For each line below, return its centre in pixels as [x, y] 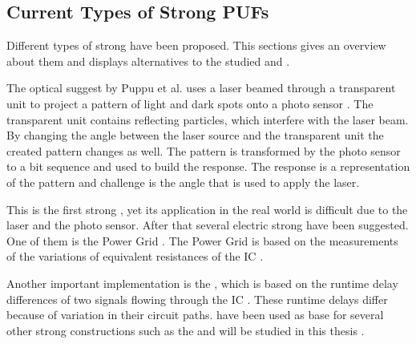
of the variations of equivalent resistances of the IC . [135, 256]
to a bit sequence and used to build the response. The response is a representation [208, 166]
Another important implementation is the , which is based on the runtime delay [202, 283]
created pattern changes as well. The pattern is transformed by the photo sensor [204, 150]
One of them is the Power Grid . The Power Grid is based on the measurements [202, 240]
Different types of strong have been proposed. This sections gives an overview [196, 45]
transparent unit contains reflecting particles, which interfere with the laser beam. [208, 119]
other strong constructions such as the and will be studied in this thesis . [186, 330]
